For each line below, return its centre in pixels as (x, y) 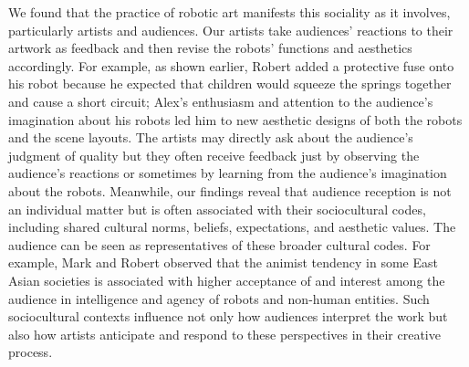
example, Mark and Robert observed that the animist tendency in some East (223, 262)
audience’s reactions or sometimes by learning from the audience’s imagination (228, 173)
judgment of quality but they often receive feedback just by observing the (214, 155)
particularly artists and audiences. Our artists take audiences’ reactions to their (231, 30)
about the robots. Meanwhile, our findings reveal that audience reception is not (230, 190)
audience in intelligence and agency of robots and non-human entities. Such (219, 298)
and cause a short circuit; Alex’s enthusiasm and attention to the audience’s (221, 101)
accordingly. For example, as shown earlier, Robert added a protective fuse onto (231, 65)
